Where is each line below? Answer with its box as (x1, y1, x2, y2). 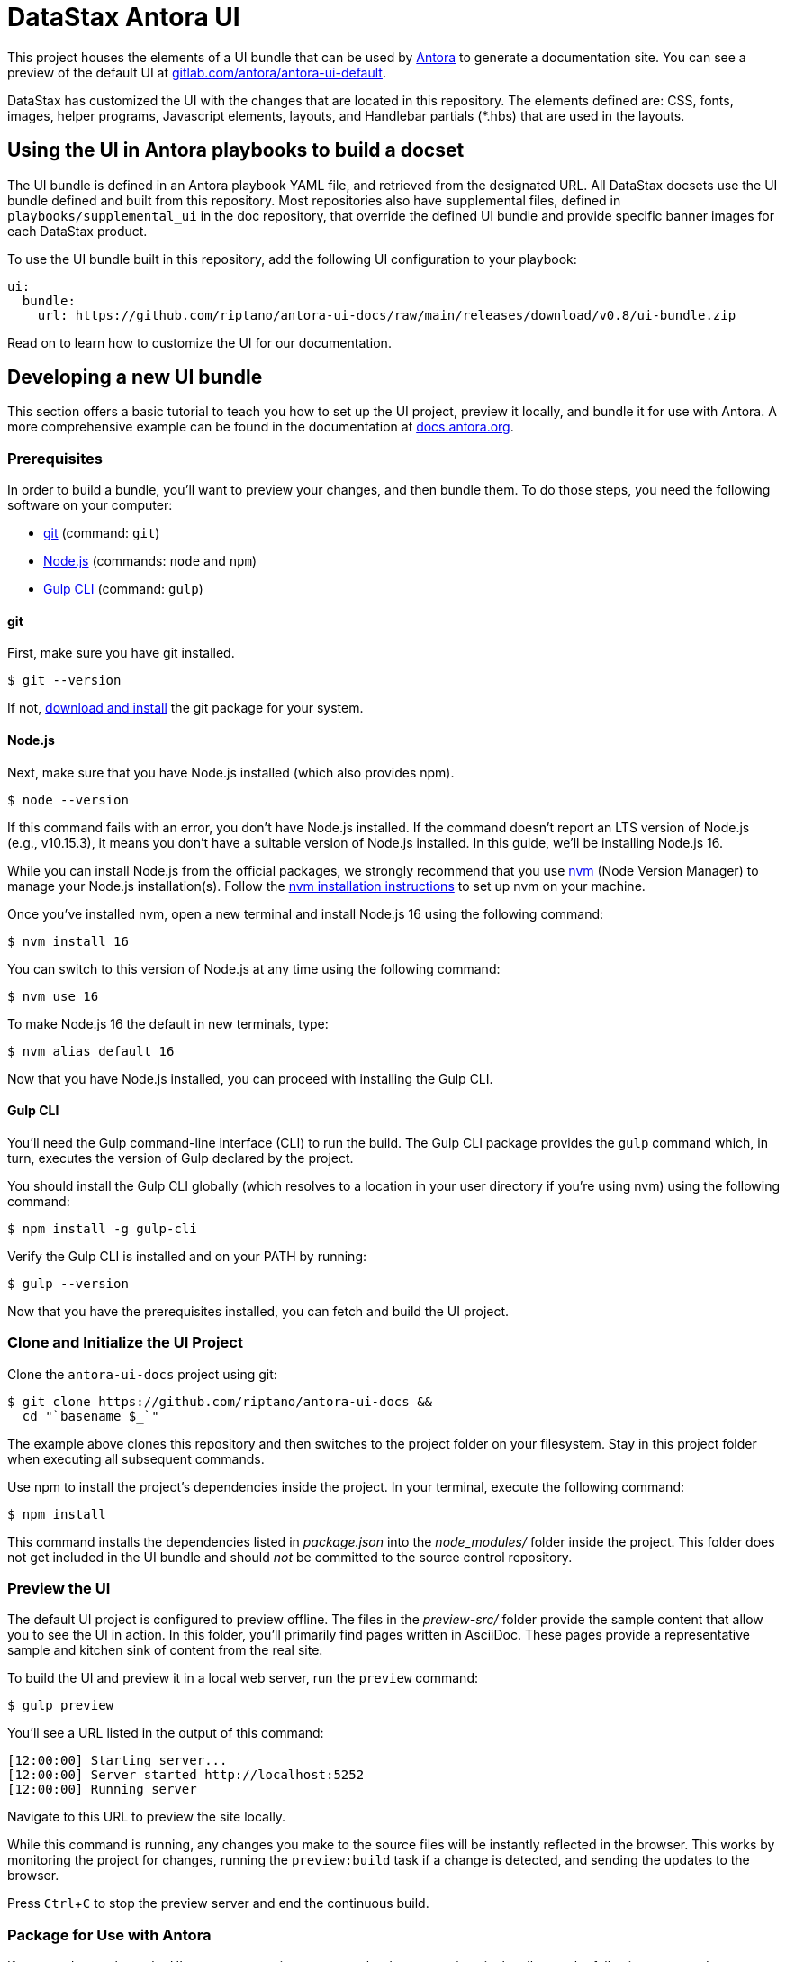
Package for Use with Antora (7, 1925, 212, 1944)
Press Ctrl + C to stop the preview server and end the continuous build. (7, 1895, 429, 1912)
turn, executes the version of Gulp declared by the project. (7, 1149, 354, 1166)
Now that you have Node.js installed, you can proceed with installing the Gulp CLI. (7, 1070, 493, 1086)
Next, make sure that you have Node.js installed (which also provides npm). (7, 764, 455, 780)
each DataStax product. (7, 223, 148, 239)
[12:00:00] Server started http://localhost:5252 (7, 1767, 365, 1783)
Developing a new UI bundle (7, 366, 263, 389)
